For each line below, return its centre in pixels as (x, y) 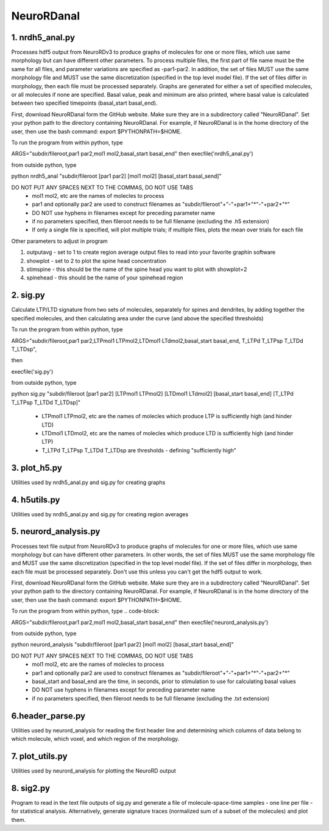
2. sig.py (28, 295)
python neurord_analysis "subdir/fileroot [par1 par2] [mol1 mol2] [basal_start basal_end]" (122, 645)
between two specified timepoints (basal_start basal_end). (84, 103)
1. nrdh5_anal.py (43, 37)
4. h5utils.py (36, 500)
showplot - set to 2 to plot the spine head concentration (97, 261)
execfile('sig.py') (32, 371)
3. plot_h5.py (37, 468)
